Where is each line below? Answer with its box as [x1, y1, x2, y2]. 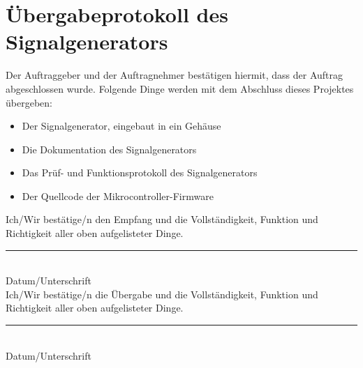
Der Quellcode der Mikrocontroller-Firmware [22, 188, 214, 203]
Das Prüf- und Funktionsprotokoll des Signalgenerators [22, 165, 258, 180]
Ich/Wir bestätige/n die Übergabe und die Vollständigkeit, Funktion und [6, 286, 318, 301]
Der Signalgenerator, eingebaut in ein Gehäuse [22, 118, 221, 133]
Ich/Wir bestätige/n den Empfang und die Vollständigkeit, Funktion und [6, 212, 318, 227]
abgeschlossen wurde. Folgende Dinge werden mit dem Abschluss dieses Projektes [6, 81, 354, 95]
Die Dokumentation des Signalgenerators [22, 141, 197, 156]
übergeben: [6, 95, 52, 109]
